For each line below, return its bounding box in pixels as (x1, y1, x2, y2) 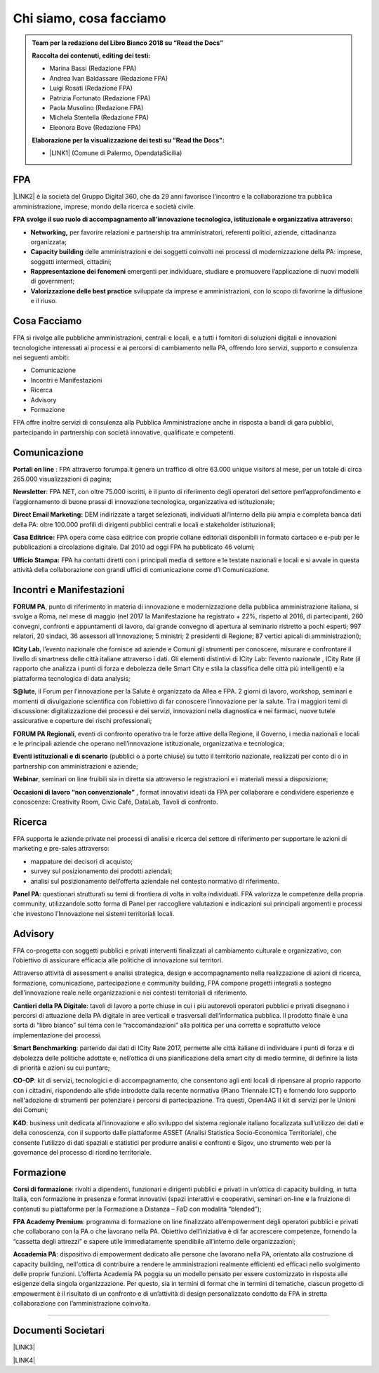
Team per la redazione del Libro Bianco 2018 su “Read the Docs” (32, 39, 224, 47)
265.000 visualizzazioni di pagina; (13, 475, 112, 483)
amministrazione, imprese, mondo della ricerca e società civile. (13, 202, 196, 211)
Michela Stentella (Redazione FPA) (49, 113, 149, 122)
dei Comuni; (13, 1106, 48, 1114)
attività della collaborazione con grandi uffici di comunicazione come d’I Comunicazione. (13, 566, 270, 574)
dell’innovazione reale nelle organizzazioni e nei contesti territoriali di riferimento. (13, 988, 248, 997)
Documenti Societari (13, 1325, 105, 1336)
